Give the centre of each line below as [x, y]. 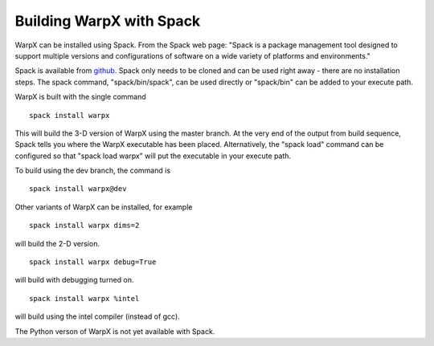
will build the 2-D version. [57, 243]
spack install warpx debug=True [93, 262]
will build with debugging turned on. [74, 280]
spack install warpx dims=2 [84, 226]
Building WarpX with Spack [108, 21]
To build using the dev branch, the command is [93, 171]
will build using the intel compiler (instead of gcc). [97, 316]
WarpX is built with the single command [80, 97]
